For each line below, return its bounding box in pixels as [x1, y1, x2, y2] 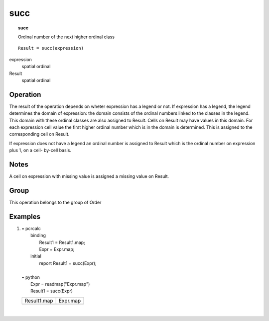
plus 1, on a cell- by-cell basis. [9, 147, 72, 154]
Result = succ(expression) [18, 45, 84, 51]
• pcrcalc [21, 225, 41, 231]
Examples [9, 212, 41, 221]
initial [30, 253, 42, 259]
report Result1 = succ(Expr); [39, 260, 97, 266]
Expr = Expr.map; [39, 246, 75, 252]
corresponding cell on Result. [9, 131, 70, 137]
